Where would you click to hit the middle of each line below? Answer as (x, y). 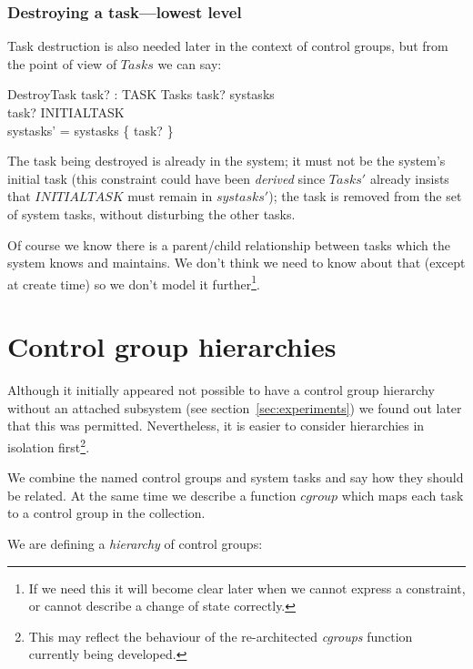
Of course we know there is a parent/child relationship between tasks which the (229, 244)
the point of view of (62, 63)
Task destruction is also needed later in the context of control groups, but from (228, 46)
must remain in (170, 196)
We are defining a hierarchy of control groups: (135, 543)
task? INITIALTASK (66, 112)
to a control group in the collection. (106, 513)
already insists (409, 178)
